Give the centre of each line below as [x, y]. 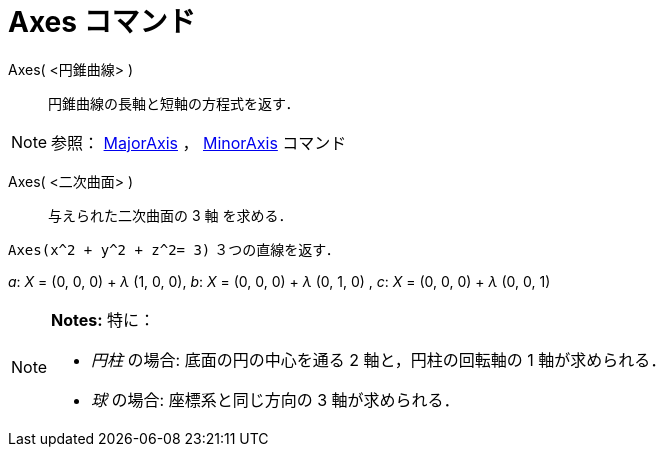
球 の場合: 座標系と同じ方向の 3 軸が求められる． [275, 399]
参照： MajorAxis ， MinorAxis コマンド [199, 142]
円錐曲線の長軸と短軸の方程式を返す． [174, 103]
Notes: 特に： [103, 319]
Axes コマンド [102, 22]
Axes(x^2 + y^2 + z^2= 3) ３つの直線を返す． [174, 249]
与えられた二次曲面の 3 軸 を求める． [170, 215]
